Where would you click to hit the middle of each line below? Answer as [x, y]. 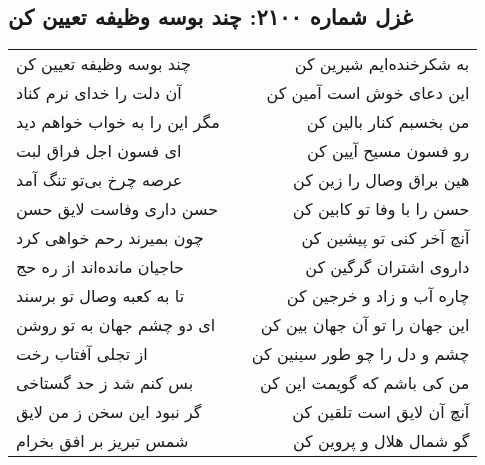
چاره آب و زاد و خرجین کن [378, 296]
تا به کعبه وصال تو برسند [100, 296]
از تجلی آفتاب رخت [82, 354]
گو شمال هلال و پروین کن [381, 441]
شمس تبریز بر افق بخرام [102, 441]
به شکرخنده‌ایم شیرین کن [382, 64]
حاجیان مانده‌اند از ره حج [100, 267]
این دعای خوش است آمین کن [368, 93]
